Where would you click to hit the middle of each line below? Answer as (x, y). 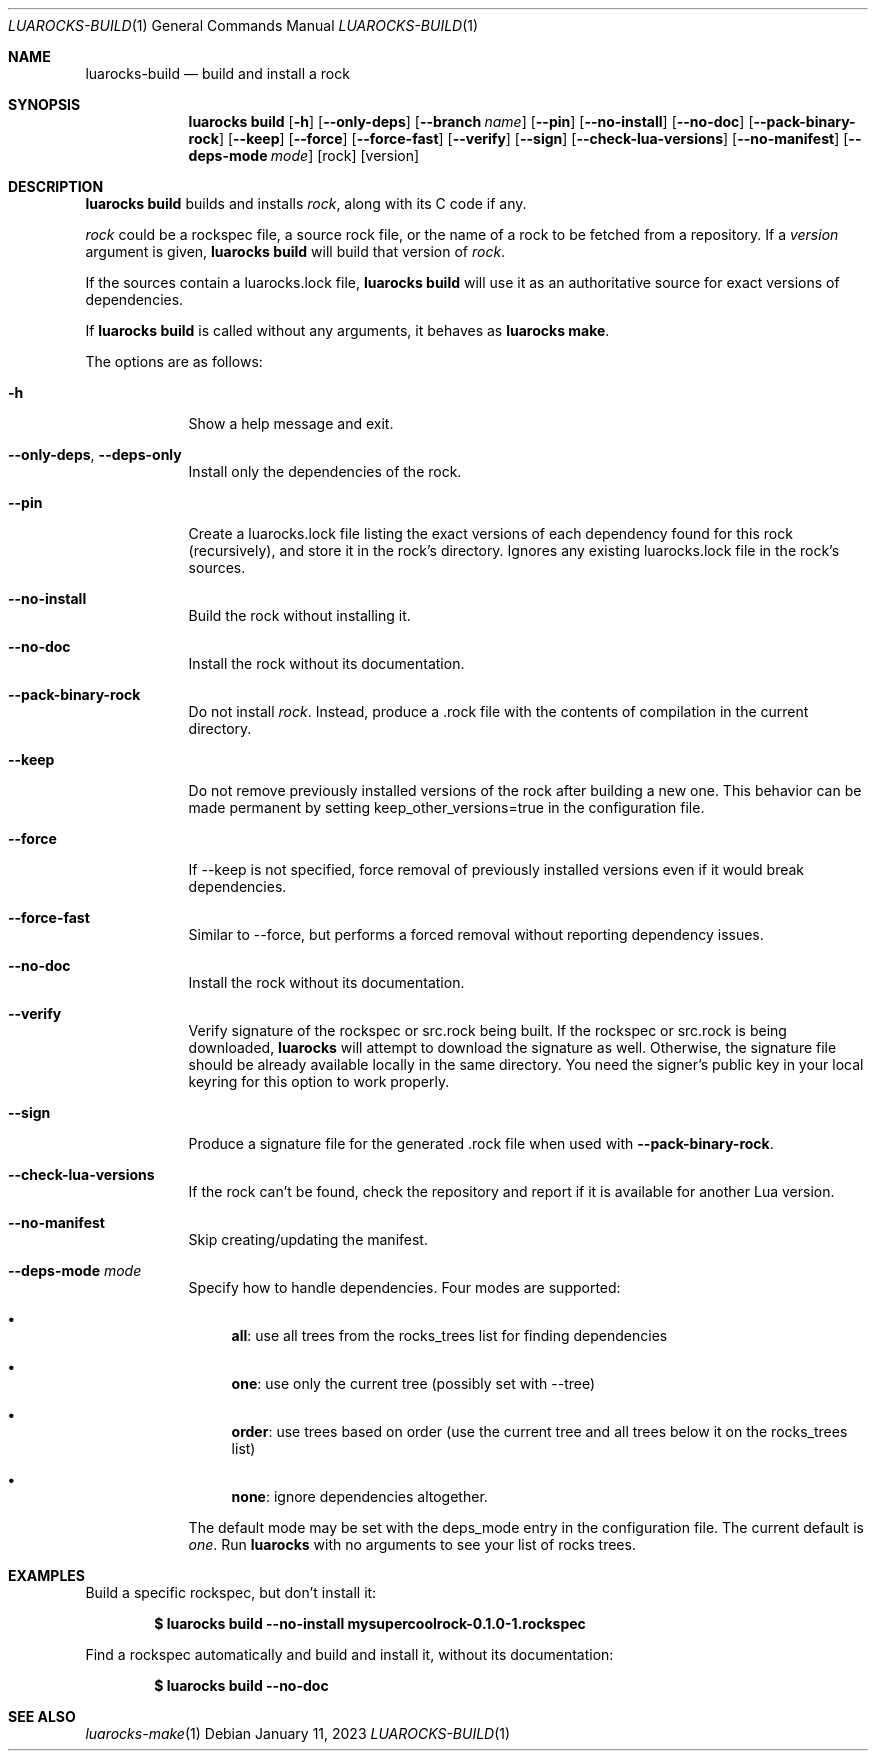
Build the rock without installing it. (299, 615)
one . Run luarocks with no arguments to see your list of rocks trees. (412, 1544)
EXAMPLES (46, 1575)
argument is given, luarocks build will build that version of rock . (295, 251)
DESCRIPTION (56, 186)
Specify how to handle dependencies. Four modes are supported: (404, 1287)
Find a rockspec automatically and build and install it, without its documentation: (349, 1654)
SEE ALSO (42, 1716)
